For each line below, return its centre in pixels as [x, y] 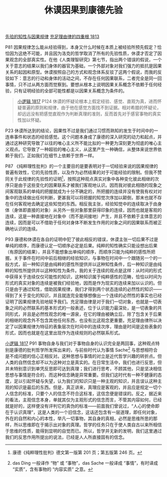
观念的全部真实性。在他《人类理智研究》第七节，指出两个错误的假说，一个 [85, 60]
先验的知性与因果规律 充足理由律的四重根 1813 [52, 37]
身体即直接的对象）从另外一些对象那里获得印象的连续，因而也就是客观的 [88, 210]
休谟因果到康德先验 [83, 10]
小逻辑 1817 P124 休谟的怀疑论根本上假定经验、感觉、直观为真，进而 [87, 101]
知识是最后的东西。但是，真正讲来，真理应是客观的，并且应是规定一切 [85, 387]
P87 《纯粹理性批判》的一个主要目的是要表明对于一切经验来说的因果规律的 [82, 166]
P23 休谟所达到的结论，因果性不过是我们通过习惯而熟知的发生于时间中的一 [82, 131]
